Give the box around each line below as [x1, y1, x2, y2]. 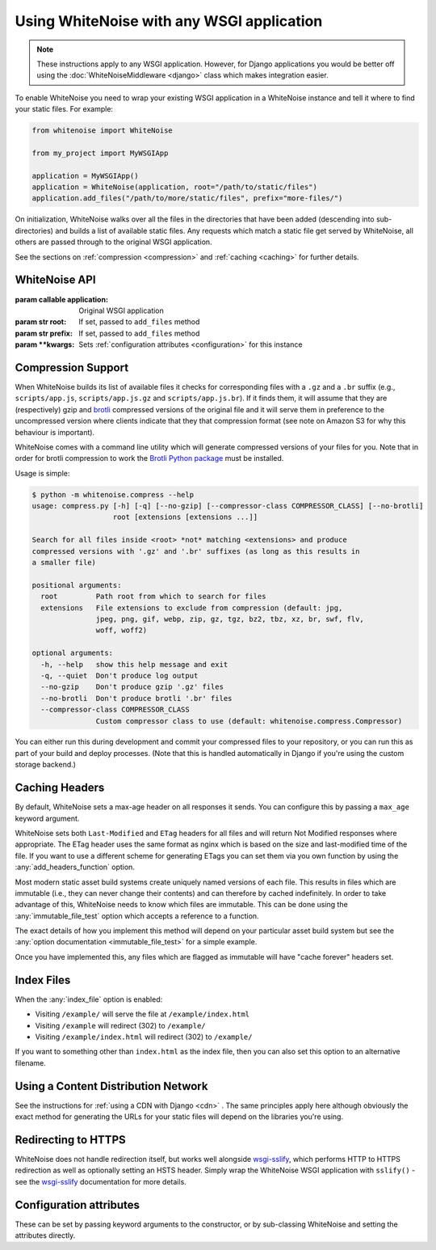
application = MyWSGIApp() [31, 171, 139, 180]
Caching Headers [15, 781, 105, 795]
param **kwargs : [15, 340, 75, 349]
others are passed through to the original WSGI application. [15, 237, 213, 247]
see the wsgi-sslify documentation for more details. [15, 1176, 187, 1186]
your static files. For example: [15, 104, 113, 114]
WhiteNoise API [15, 273, 96, 287]
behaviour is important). [15, 427, 95, 437]
